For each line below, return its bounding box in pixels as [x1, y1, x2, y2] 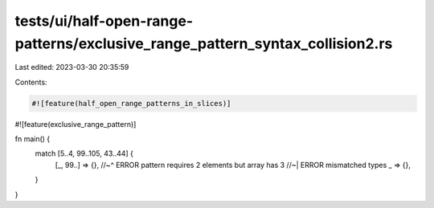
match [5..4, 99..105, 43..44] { [35, 149, 134, 158]
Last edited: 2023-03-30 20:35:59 [14, 63, 129, 72]
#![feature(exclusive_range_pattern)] [14, 119, 137, 128]
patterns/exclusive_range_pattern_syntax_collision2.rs [14, 35, 393, 52]
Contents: [14, 77, 47, 87]
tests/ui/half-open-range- [14, 12, 193, 30]
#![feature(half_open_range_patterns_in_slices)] [31, 99, 231, 108]
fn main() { [14, 134, 51, 144]
